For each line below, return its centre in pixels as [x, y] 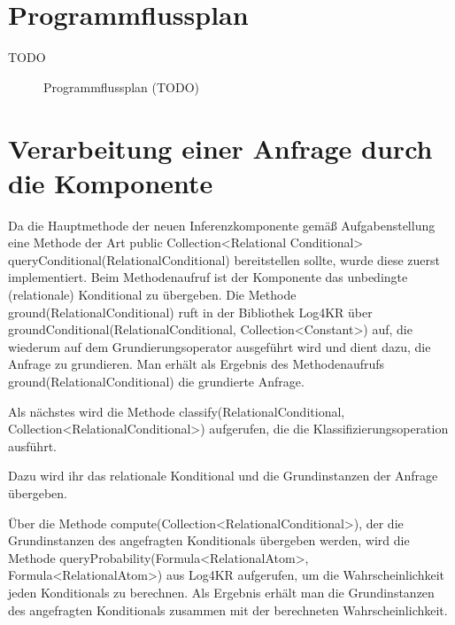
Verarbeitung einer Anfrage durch [220, 148]
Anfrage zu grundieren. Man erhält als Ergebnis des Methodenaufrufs [197, 364]
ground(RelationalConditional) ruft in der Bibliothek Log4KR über [190, 312]
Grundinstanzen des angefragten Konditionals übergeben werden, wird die [209, 540]
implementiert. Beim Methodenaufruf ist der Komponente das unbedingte [208, 277]
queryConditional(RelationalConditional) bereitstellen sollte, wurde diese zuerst [224, 259]
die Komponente [111, 182]
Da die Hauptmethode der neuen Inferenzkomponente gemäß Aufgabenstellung [222, 225]
